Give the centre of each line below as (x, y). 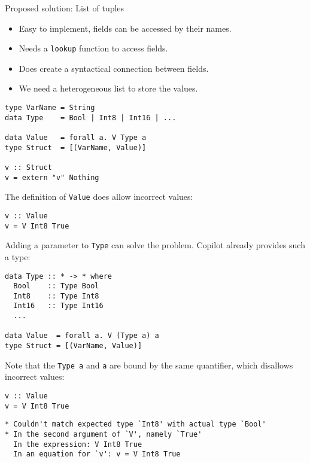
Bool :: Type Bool (56, 286)
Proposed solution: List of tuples (65, 8)
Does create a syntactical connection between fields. (114, 68)
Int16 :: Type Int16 (58, 306)
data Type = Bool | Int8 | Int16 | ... (91, 118)
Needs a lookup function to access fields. (93, 48)
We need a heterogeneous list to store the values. (108, 88)
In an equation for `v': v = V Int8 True (97, 454)
